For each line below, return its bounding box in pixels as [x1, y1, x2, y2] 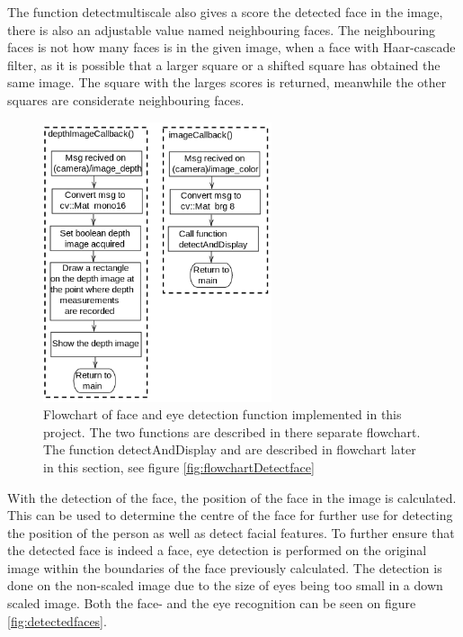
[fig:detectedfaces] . [7, 611, 107, 630]
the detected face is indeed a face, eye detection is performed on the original [7, 541, 427, 560]
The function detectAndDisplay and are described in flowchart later [43, 440, 416, 459]
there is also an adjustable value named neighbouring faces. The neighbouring [7, 20, 436, 39]
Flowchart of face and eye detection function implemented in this [43, 405, 402, 424]
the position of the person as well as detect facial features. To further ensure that [7, 523, 455, 542]
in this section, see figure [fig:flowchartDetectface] [43, 457, 315, 476]
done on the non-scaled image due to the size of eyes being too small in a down [7, 576, 443, 595]
